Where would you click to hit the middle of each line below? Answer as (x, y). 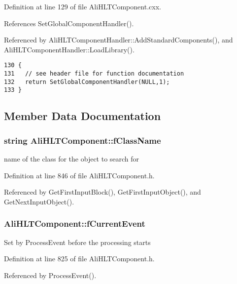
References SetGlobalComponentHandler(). (69, 23)
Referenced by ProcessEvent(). (50, 275)
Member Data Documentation (83, 116)
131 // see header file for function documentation (94, 74)
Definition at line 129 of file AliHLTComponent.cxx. (83, 6)
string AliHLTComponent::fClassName (83, 140)
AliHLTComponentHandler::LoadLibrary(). (69, 49)
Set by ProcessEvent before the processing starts (77, 242)
